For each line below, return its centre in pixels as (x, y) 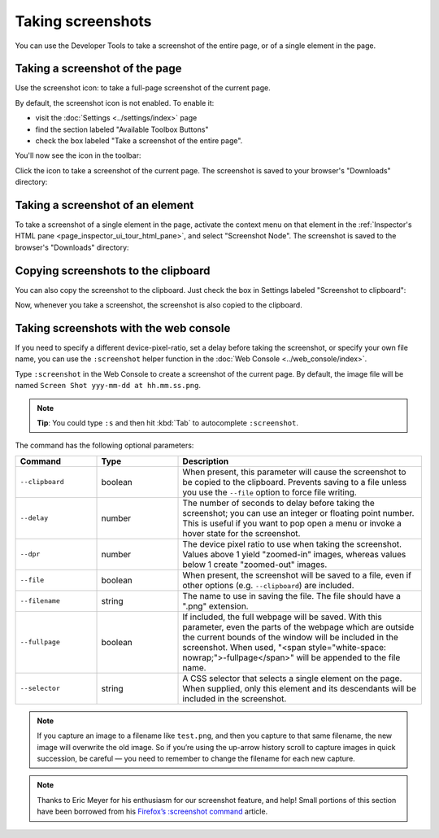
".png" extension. (215, 606)
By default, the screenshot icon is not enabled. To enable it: (115, 103)
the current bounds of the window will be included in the (290, 637)
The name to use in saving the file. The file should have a (292, 596)
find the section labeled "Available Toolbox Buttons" (122, 129)
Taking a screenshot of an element (104, 205)
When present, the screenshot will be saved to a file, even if (297, 575)
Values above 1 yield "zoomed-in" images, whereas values (294, 554)
